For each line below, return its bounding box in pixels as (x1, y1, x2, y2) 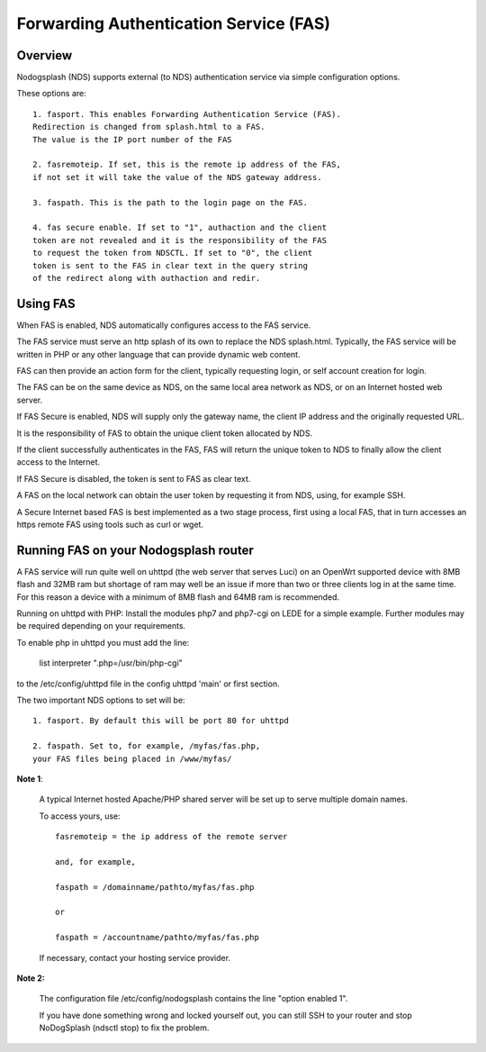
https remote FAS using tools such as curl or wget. (16, 519, 204, 530)
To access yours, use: (39, 811, 121, 821)
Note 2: (16, 973, 45, 984)
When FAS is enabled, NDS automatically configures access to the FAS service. (16, 320, 311, 331)
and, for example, (55, 857, 137, 866)
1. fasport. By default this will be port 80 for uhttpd (32, 716, 290, 726)
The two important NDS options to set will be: (16, 694, 185, 705)
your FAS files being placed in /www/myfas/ (32, 753, 233, 764)
